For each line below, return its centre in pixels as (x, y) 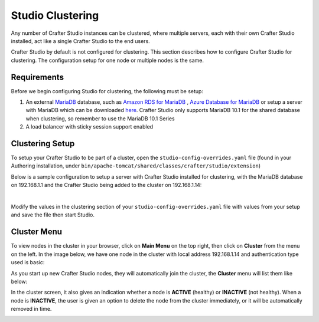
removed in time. (31, 309)
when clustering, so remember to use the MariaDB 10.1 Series (100, 119)
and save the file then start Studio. (53, 215)
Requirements (38, 77)
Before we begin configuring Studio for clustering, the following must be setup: (107, 91)
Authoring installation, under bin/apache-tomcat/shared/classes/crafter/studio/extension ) (136, 166)
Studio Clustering (55, 15)
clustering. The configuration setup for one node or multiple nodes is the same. (107, 60)
